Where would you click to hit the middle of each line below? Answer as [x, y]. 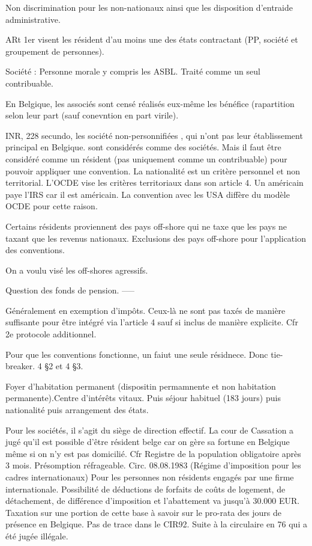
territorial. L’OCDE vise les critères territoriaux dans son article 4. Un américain [154, 183]
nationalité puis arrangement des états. [77, 410]
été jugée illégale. [37, 535]
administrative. [33, 19]
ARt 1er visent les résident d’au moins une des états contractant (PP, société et [152, 39]
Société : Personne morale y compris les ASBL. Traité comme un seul [133, 71]
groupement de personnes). [55, 51]
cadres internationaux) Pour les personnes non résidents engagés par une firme [150, 477]
